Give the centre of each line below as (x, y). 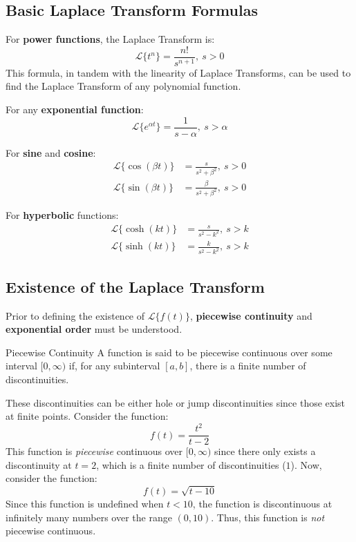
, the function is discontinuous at (262, 504)
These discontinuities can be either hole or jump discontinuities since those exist (176, 402)
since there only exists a (265, 451)
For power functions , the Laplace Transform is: (110, 39)
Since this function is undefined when (85, 504)
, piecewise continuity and (251, 315)
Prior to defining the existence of (75, 315)
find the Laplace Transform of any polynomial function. (123, 86)
